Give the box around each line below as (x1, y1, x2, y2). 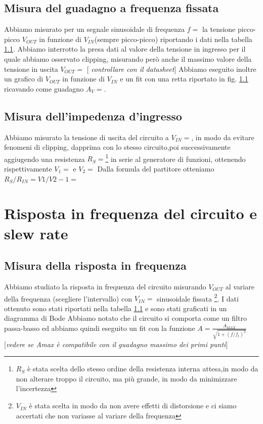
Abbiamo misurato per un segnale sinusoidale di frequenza (4, 24, 185, 34)
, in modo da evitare (191, 132, 254, 142)
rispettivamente (4, 163, 52, 174)
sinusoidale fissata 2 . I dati (157, 291, 239, 304)
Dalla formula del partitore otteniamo (97, 163, 214, 174)
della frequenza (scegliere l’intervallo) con (4, 293, 132, 304)
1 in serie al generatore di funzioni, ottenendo (105, 152, 246, 164)
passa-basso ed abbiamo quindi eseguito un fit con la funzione (4, 322, 195, 333)
